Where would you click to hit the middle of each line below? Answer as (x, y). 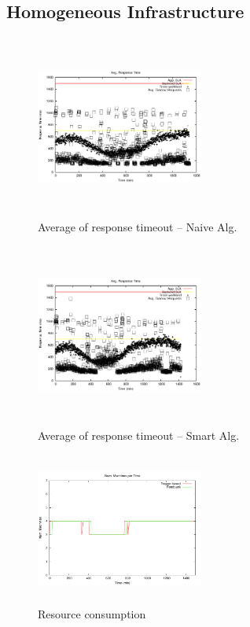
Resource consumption (92, 613)
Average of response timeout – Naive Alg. (138, 226)
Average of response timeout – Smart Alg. (139, 435)
